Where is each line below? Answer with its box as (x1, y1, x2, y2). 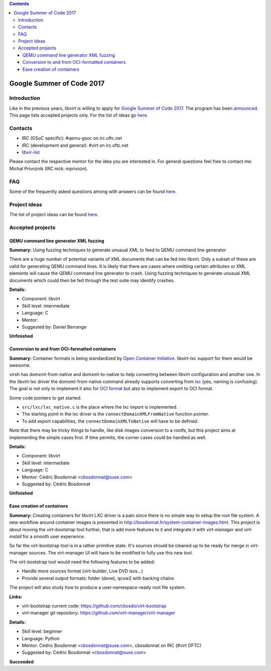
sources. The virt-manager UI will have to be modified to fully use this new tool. (29, 549, 193, 555)
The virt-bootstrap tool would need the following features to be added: (9, 559, 155, 565)
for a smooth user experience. (23, 533, 85, 539)
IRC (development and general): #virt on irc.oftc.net (22, 142, 128, 148)
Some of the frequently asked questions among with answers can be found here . (9, 188, 177, 195)
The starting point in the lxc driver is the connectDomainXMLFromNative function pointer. (22, 411, 210, 417)
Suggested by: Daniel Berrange (22, 324, 87, 330)
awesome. (9, 362, 31, 368)
